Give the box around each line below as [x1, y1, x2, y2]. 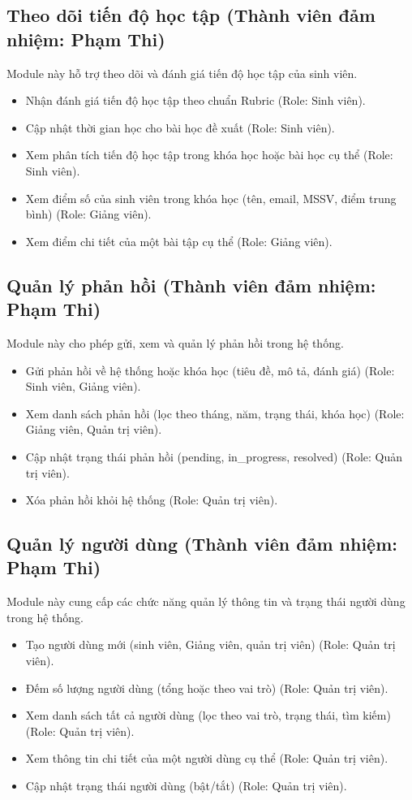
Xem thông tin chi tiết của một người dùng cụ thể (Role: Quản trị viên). [25, 750, 388, 767]
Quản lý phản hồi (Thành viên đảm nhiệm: [6, 272, 376, 297]
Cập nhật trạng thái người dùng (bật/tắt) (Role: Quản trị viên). [25, 777, 347, 794]
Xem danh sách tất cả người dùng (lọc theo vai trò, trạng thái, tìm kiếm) [25, 707, 391, 724]
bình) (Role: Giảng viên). [25, 205, 152, 223]
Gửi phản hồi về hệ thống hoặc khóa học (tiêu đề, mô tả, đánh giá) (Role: [25, 361, 395, 378]
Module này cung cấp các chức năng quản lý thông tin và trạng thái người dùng [6, 593, 406, 610]
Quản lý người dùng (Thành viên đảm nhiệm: [6, 531, 397, 556]
